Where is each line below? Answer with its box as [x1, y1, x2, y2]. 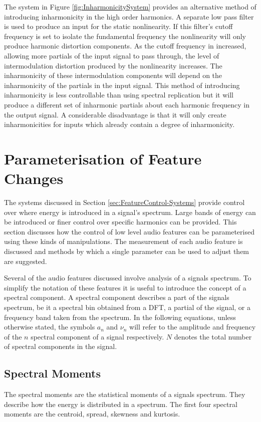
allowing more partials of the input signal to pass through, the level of [4, 50, 219, 60]
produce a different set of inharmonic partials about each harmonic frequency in [4, 99, 250, 109]
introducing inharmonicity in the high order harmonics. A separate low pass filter [4, 11, 254, 21]
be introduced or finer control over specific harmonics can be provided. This [4, 216, 237, 227]
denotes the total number [174, 331, 252, 341]
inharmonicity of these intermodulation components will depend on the [4, 70, 222, 80]
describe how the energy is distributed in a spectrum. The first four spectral [4, 398, 237, 409]
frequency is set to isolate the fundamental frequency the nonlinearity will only [4, 30, 246, 41]
